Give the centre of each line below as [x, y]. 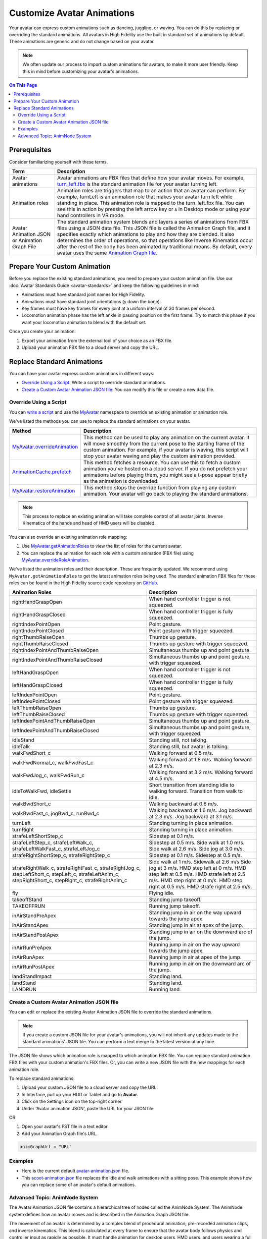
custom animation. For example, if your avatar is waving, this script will [166, 450]
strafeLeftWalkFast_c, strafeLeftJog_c [56, 849]
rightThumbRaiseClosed [40, 644]
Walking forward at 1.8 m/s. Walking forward [200, 760]
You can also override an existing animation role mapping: [68, 537]
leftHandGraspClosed [37, 685]
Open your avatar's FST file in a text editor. [65, 1126]
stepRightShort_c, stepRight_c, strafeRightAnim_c [70, 881]
